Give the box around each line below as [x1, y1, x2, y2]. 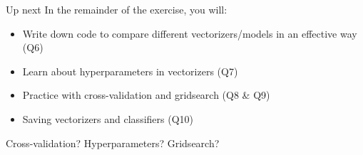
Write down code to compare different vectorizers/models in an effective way [22, 26, 357, 41]
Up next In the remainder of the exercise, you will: [6, 2, 227, 16]
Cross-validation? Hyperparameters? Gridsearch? [6, 135, 220, 150]
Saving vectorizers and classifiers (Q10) [22, 111, 193, 126]
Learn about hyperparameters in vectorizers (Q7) [22, 63, 238, 78]
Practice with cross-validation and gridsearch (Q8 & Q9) [22, 87, 270, 102]
